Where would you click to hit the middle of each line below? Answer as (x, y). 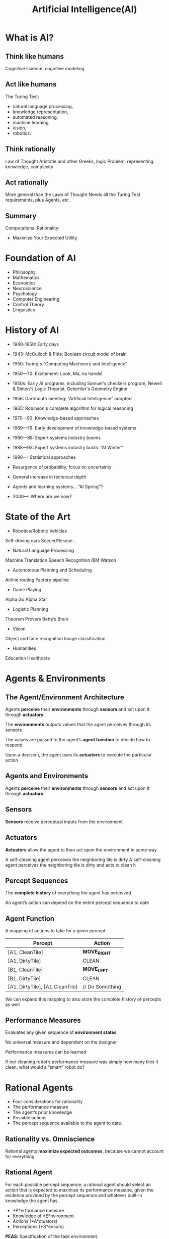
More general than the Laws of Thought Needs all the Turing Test (73, 195)
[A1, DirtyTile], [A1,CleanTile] (43, 986)
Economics (24, 283)
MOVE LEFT (95, 970)
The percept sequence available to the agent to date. (67, 1123)
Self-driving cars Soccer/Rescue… (41, 541)
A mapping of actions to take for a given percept (55, 931)
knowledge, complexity (29, 166)
